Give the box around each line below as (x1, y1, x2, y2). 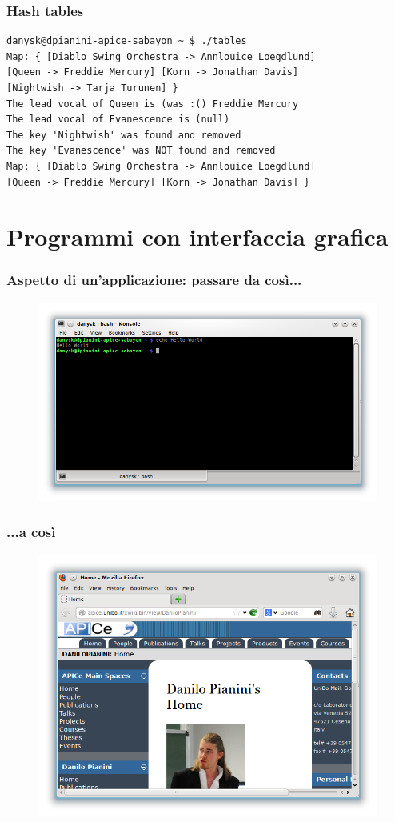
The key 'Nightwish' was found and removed (6, 129, 241, 141)
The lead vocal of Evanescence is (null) (6, 114, 230, 126)
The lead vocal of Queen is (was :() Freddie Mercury (6, 98, 299, 110)
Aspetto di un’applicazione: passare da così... (6, 270, 302, 290)
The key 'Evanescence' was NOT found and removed (6, 145, 276, 157)
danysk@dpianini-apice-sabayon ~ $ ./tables (6, 35, 247, 47)
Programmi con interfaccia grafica (6, 220, 389, 253)
